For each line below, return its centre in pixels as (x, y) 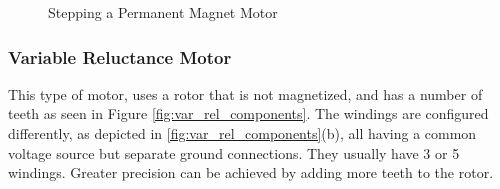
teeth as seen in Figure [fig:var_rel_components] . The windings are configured (248, 113)
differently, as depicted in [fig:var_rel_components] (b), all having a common (242, 133)
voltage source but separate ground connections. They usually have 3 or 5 (234, 152)
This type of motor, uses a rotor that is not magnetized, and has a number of (245, 93)
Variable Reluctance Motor (120, 56)
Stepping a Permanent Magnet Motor (163, 12)
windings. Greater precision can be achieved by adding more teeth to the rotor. (251, 172)
